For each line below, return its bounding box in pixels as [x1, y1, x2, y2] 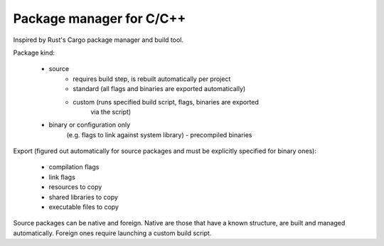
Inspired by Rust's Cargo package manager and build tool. [13, 36, 184, 44]
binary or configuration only [48, 121, 131, 129]
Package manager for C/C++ [13, 11, 186, 26]
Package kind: [13, 48, 55, 57]
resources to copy [48, 183, 102, 191]
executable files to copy [48, 203, 119, 211]
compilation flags [48, 163, 100, 171]
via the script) [90, 107, 132, 116]
